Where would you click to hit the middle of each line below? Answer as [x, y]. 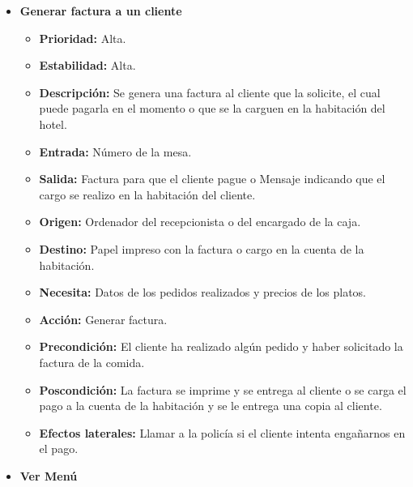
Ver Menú [49, 475]
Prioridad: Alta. [83, 38]
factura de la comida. [92, 362]
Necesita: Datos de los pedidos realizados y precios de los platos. [202, 292]
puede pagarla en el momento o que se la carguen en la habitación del [212, 108]
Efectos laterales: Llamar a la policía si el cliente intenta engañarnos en [222, 432]
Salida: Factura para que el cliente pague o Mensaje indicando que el [212, 179]
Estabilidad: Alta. [87, 65]
